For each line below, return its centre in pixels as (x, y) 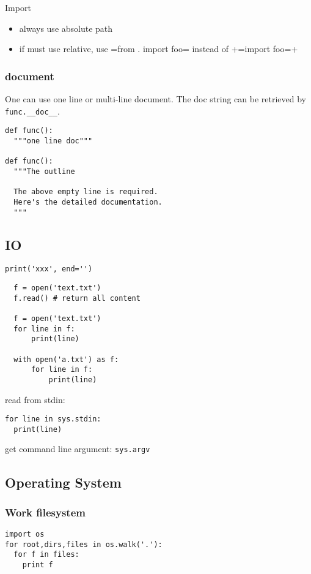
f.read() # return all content (77, 298)
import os (25, 534)
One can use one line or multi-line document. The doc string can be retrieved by (156, 99)
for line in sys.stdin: (53, 419)
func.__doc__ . (32, 111)
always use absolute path (66, 28)
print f (38, 565)
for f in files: (46, 555)
